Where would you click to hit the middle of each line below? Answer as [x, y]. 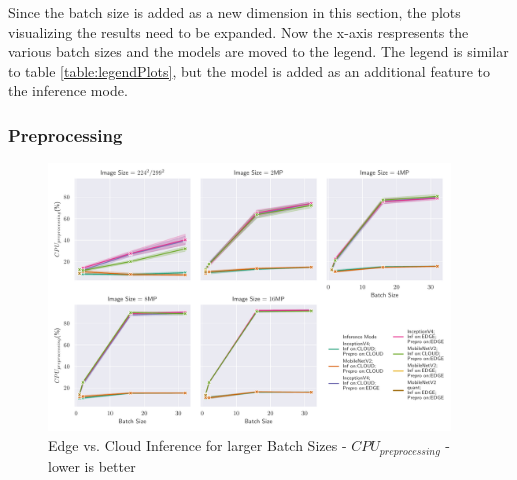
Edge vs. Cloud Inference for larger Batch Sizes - [197, 445]
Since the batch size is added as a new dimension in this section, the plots [234, 12]
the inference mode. [68, 90]
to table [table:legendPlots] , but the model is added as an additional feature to [249, 70]
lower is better [92, 465]
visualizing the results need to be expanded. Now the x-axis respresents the [238, 31]
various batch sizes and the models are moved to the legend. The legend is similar [258, 51]
